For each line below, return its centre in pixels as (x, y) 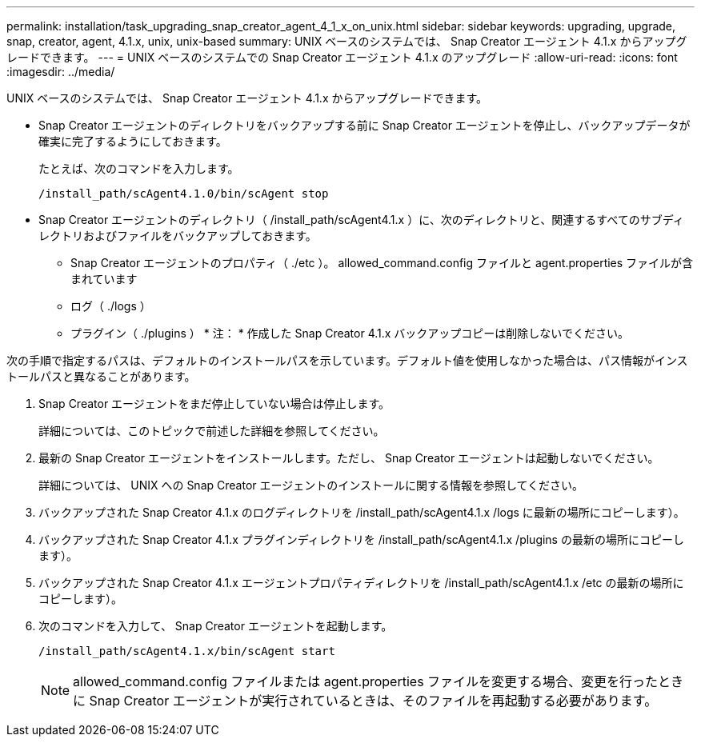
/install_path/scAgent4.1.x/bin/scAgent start (187, 651)
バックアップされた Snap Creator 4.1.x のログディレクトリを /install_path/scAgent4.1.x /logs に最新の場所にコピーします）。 (362, 512)
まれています (104, 279)
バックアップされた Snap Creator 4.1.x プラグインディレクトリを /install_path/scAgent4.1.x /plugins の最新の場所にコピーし (361, 539)
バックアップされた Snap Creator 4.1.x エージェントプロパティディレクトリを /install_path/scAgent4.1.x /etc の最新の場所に (361, 583)
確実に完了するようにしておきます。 (133, 141)
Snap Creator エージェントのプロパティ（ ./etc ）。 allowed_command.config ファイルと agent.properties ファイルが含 (382, 263)
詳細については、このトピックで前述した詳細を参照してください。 (212, 431)
